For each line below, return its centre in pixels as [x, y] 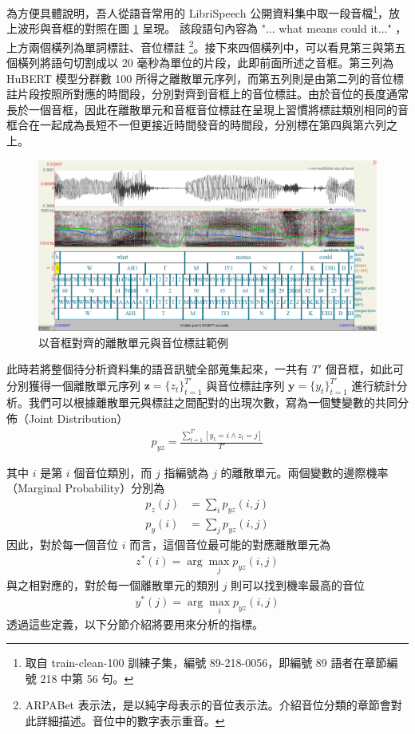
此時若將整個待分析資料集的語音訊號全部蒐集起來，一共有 [157, 369]
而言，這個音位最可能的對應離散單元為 [230, 544]
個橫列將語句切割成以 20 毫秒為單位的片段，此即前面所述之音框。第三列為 [200, 63]
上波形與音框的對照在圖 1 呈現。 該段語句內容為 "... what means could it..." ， [207, 28]
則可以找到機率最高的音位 [298, 584]
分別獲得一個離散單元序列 [73, 385]
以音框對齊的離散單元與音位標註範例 [133, 342]
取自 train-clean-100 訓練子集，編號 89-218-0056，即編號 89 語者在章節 [206, 663]
